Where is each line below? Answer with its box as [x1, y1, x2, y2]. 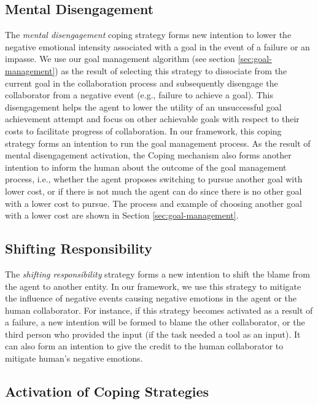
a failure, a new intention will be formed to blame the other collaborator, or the [5, 316, 305, 328]
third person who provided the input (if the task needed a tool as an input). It [5, 327, 301, 340]
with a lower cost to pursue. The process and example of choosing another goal [5, 196, 302, 209]
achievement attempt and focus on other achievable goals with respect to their [5, 112, 300, 125]
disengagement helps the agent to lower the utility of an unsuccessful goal [5, 100, 282, 113]
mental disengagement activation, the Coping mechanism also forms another [5, 149, 292, 161]
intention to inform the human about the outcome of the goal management [5, 160, 287, 173]
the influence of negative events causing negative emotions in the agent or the [5, 292, 297, 305]
